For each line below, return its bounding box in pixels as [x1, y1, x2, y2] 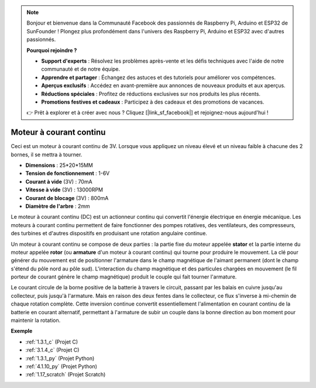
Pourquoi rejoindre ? [26, 47, 77, 54]
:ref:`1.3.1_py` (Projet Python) [25, 355, 95, 362]
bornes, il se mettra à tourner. [11, 151, 83, 158]
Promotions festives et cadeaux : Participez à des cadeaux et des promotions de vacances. [41, 98, 265, 105]
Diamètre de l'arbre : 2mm [25, 202, 90, 210]
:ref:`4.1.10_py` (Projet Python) [25, 363, 98, 370]
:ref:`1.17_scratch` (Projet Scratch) [25, 371, 106, 378]
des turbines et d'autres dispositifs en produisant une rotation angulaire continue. [11, 230, 208, 237]
